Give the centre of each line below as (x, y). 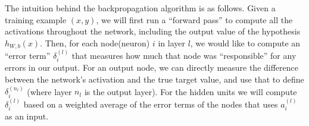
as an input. (27, 116)
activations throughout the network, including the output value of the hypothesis (153, 31)
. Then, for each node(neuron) (95, 42)
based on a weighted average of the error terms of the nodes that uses (151, 104)
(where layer (49, 91)
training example (36, 19)
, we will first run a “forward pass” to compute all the (194, 19)
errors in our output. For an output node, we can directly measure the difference (152, 67)
